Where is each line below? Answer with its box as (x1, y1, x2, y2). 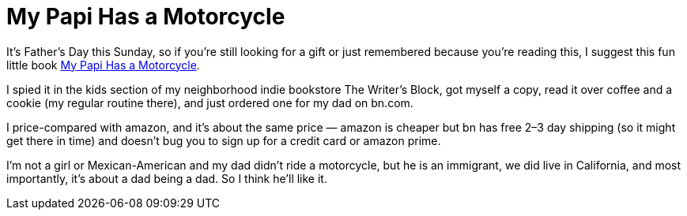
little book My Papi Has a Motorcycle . (6, 58, 200, 72)
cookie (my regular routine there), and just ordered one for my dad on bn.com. (6, 95, 413, 110)
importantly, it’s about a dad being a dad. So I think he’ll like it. (6, 171, 327, 185)
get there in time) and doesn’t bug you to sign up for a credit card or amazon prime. (6, 133, 441, 147)
